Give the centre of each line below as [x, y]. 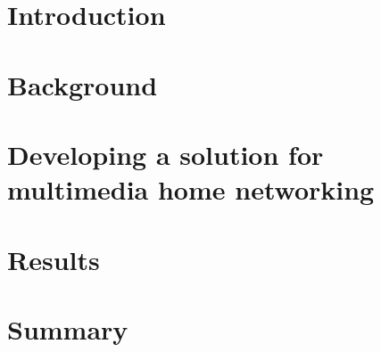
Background [83, 84]
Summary [68, 328]
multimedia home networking [191, 189]
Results [54, 259]
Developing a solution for [166, 154]
